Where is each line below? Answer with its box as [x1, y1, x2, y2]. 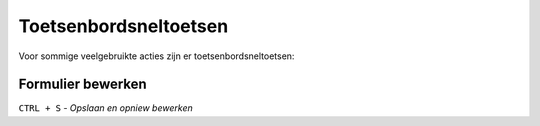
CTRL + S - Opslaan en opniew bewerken [18, 102, 194, 114]
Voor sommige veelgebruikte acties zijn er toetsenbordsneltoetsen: [18, 50, 295, 62]
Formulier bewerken [18, 76, 147, 93]
